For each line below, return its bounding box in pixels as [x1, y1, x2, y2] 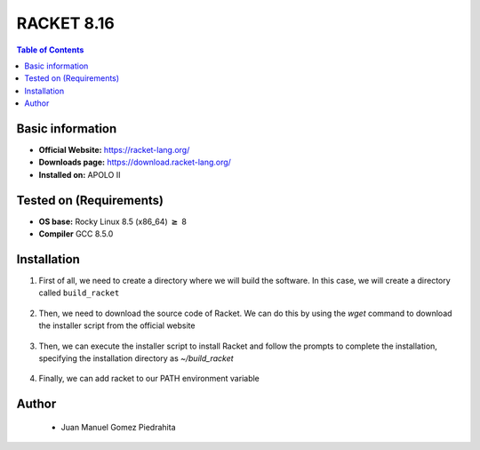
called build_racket [38, 287, 120, 298]
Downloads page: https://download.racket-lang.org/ [38, 157, 231, 168]
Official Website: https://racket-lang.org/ [38, 145, 190, 156]
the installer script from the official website [38, 320, 196, 331]
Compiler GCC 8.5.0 [38, 229, 114, 239]
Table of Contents [16, 44, 84, 55]
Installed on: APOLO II [38, 169, 121, 180]
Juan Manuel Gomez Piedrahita [60, 422, 176, 432]
